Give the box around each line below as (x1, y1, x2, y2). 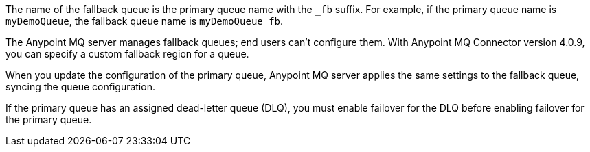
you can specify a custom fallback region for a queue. (5, 48, 249, 60)
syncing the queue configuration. (5, 81, 155, 92)
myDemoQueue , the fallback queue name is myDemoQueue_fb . (5, 15, 284, 27)
